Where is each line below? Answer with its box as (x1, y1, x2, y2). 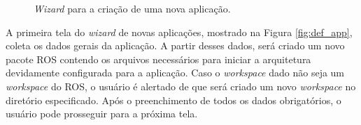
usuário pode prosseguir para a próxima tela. (6, 106, 198, 121)
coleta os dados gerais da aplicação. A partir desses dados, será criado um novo (6, 38, 345, 53)
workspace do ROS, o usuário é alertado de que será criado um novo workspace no (6, 78, 356, 93)
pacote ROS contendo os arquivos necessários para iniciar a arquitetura (6, 51, 311, 66)
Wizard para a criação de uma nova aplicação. (34, 1, 231, 15)
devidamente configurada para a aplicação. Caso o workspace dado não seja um (6, 65, 345, 80)
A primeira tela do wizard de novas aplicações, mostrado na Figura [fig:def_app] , (6, 24, 353, 39)
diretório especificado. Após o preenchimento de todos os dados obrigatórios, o (6, 92, 341, 107)
